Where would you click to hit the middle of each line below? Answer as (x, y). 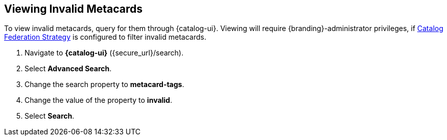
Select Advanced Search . (68, 69)
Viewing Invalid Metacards (74, 9)
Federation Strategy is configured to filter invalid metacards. (105, 37)
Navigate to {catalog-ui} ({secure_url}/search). (104, 53)
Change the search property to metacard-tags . (104, 85)
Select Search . (50, 116)
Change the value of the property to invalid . (98, 100)
